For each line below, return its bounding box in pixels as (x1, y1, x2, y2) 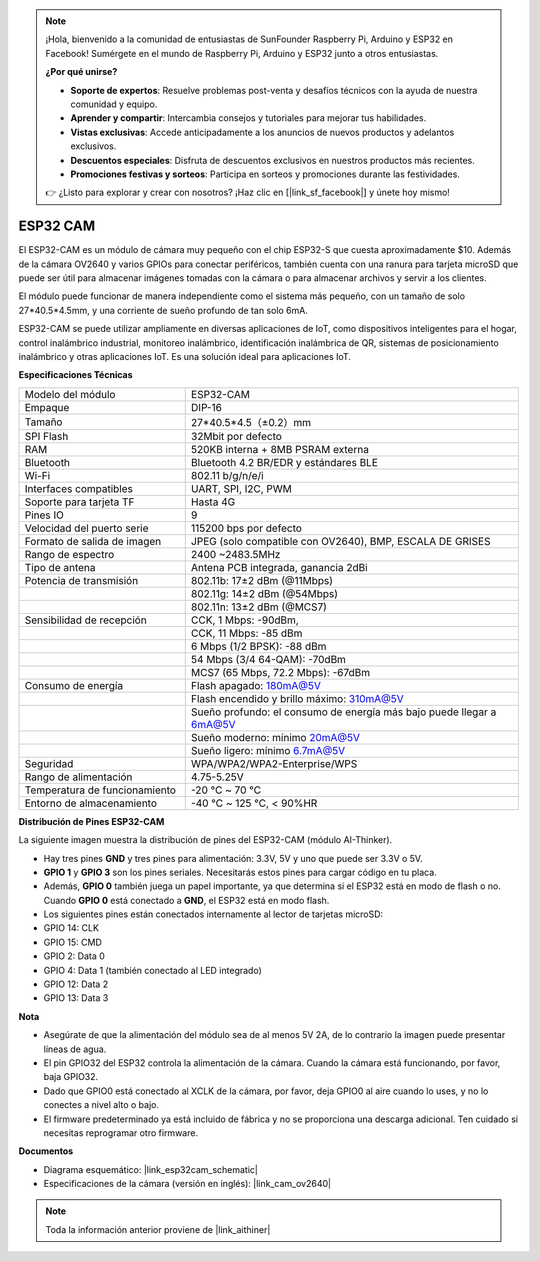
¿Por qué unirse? (45, 66, 118, 78)
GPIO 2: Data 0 (43, 950, 105, 962)
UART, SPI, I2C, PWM (190, 481, 292, 495)
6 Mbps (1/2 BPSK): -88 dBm (190, 639, 327, 653)
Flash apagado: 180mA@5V (190, 678, 322, 692)
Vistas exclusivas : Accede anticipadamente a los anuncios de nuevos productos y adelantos (70, 126, 455, 138)
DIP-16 (190, 400, 222, 414)
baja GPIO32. (43, 1071, 99, 1083)
